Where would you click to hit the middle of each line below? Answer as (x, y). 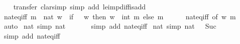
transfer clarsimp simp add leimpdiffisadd (80, 6)
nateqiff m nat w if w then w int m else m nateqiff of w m (120, 16)
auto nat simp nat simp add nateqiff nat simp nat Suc (110, 26)
